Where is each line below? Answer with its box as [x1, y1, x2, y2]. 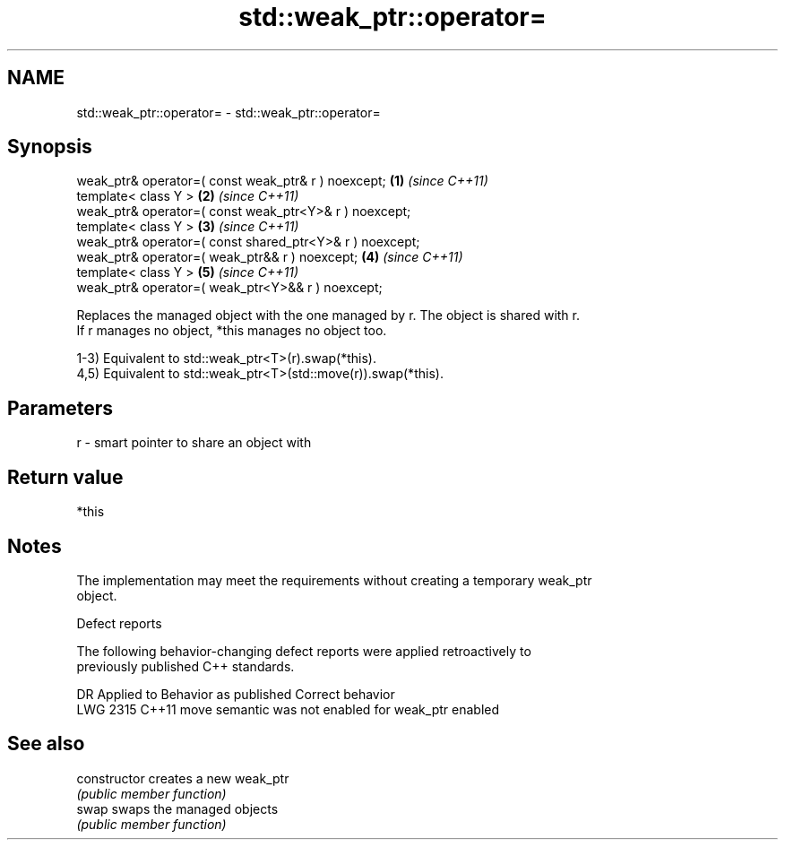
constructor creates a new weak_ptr [76, 770, 289, 786]
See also [7, 732, 85, 756]
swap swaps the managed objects [76, 800, 279, 817]
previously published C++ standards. [76, 658, 295, 674]
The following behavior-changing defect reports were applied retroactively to [76, 643, 531, 659]
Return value [7, 465, 124, 488]
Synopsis [7, 135, 92, 159]
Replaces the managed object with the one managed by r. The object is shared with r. [76, 307, 581, 324]
